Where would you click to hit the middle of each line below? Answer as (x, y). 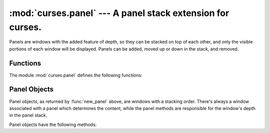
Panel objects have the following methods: (53, 124)
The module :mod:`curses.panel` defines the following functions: (76, 75)
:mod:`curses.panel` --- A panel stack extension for (119, 13)
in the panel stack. (28, 115)
